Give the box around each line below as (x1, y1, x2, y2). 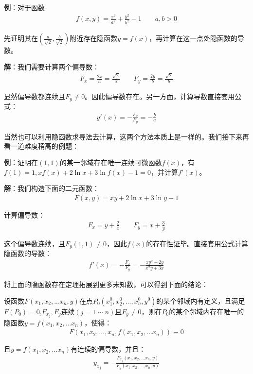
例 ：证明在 (4, 157, 38, 167)
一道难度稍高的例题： (10, 141, 79, 151)
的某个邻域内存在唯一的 (169, 306, 244, 316)
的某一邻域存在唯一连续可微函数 (59, 157, 162, 167)
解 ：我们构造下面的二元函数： (4, 183, 99, 193)
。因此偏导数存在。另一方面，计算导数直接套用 (85, 91, 235, 101)
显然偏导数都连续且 (4, 91, 65, 101)
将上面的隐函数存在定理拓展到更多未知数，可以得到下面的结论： (4, 279, 208, 289)
